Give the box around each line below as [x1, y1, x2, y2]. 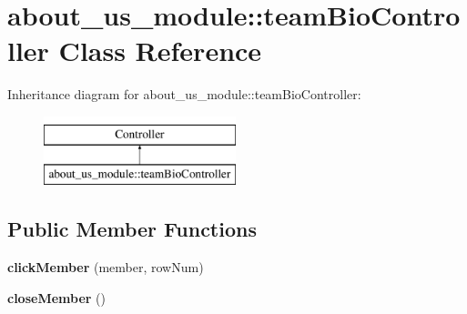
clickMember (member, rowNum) [7, 258, 204, 277]
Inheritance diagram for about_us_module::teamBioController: [7, 85, 361, 104]
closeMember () [7, 288, 107, 307]
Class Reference [58, 32, 262, 69]
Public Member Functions [7, 215, 257, 243]
